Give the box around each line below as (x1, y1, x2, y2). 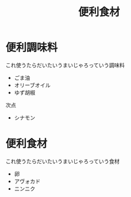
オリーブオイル (14, 81, 51, 89)
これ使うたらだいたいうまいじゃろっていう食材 (5, 157, 120, 164)
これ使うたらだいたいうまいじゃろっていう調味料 (5, 62, 125, 69)
